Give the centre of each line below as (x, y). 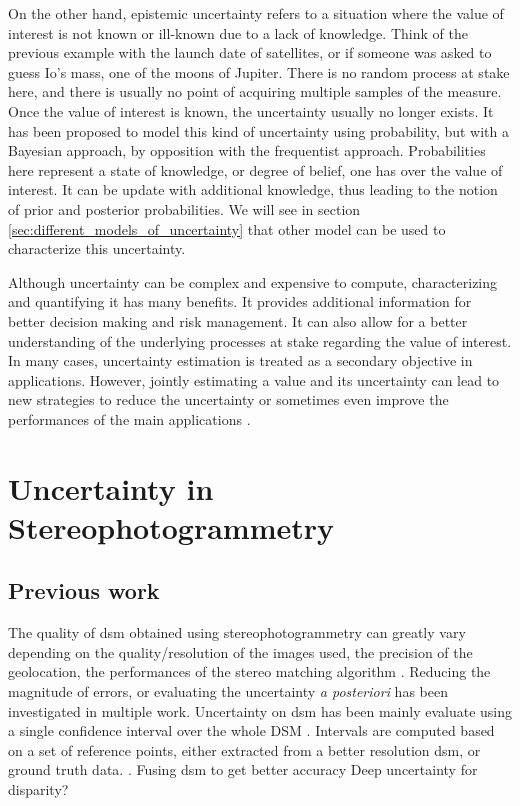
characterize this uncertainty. (97, 248)
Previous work (84, 590)
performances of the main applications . (129, 418)
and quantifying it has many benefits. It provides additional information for (240, 301)
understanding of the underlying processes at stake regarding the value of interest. (260, 340)
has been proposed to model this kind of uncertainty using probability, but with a (259, 130)
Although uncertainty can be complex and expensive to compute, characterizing (253, 281)
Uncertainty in (111, 487)
